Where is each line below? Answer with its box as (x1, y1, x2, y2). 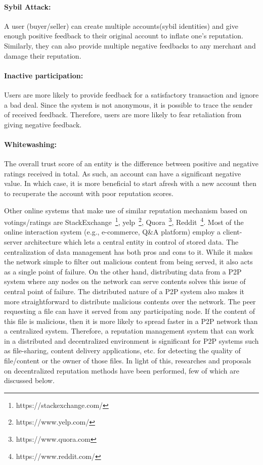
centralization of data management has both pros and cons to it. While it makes (4, 246, 253, 257)
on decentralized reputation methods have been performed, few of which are (4, 365, 239, 376)
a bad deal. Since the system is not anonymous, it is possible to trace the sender (4, 99, 253, 110)
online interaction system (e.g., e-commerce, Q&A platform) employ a (4, 226, 221, 237)
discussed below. (4, 375, 55, 386)
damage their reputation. (4, 50, 81, 61)
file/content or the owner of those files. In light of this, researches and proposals (4, 355, 251, 366)
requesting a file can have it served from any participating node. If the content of (4, 306, 255, 316)
